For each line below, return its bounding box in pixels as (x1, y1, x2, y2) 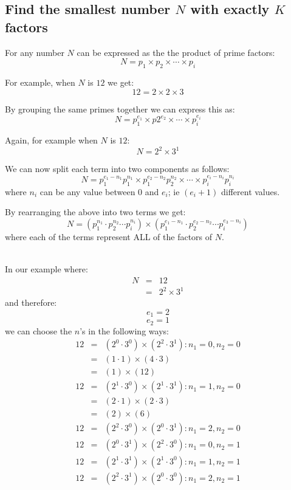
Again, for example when (5, 134, 98, 147)
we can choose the (5, 324, 72, 337)
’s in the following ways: (80, 324, 169, 337)
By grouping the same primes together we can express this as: (5, 102, 235, 115)
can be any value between (39, 185, 135, 198)
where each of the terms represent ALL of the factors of (5, 230, 213, 243)
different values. (221, 185, 280, 198)
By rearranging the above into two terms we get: (5, 205, 186, 218)
